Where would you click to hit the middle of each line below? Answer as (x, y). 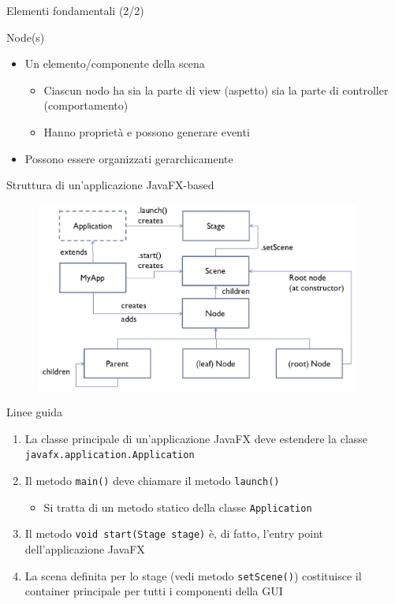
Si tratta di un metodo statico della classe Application (178, 507)
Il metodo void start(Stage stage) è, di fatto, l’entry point (174, 533)
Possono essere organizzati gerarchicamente (129, 158)
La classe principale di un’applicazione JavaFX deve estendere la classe (196, 438)
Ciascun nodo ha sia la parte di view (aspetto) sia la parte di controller (216, 89)
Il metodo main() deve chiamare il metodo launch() (152, 481)
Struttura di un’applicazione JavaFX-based (110, 185)
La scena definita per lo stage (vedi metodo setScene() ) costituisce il (193, 575)
